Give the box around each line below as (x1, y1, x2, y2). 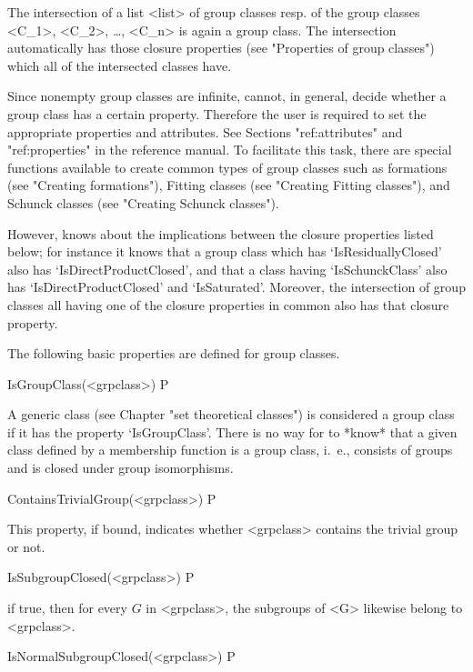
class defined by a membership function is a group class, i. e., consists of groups (7, 440, 453, 459)
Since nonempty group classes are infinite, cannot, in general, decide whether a (7, 86, 447, 105)
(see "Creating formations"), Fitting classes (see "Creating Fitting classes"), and (7, 176, 450, 195)
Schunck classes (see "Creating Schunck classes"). (7, 193, 279, 212)
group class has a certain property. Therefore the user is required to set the (7, 104, 427, 123)
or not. (7, 537, 45, 556)
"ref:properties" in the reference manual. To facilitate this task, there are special (7, 140, 452, 159)
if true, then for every (7, 598, 127, 617)
